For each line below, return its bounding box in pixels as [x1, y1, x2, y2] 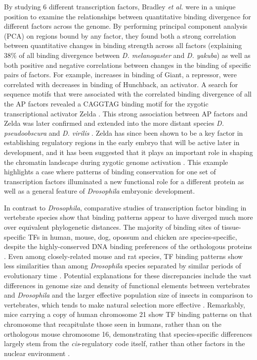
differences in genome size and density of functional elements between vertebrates [4, 280, 250, 290]
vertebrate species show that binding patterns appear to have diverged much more [4, 212, 253, 222]
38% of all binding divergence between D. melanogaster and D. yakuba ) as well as [4, 50, 251, 60]
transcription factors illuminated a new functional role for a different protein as [4, 176, 244, 186]
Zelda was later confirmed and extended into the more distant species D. [4, 118, 224, 128]
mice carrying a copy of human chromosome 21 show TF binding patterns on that [4, 309, 253, 319]
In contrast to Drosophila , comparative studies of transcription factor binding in [4, 202, 247, 212]
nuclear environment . [4, 348, 70, 358]
